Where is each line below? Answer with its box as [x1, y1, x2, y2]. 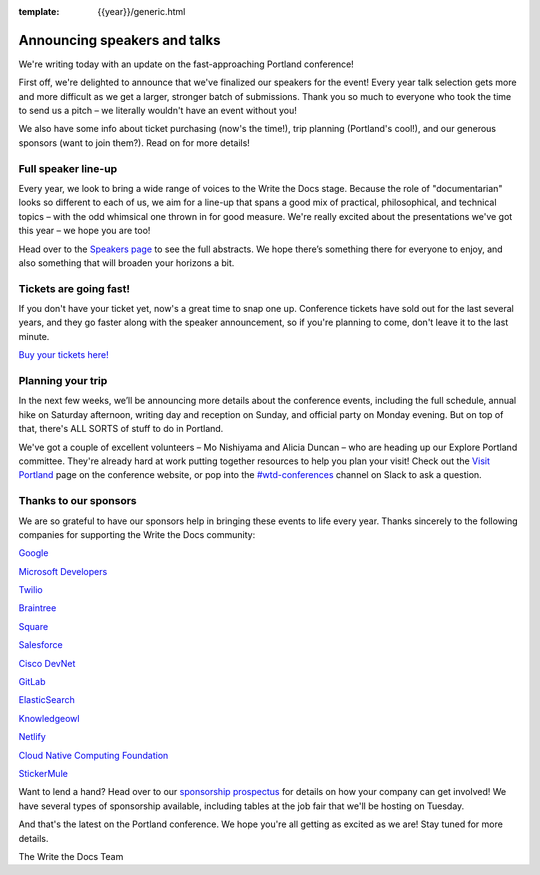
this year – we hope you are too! [18, 225, 151, 237]
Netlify [18, 731, 47, 743]
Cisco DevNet [18, 657, 76, 669]
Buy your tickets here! [18, 349, 109, 361]
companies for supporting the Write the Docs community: [18, 528, 256, 540]
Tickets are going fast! [18, 281, 130, 295]
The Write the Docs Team [18, 850, 124, 862]
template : [18, 6, 60, 17]
